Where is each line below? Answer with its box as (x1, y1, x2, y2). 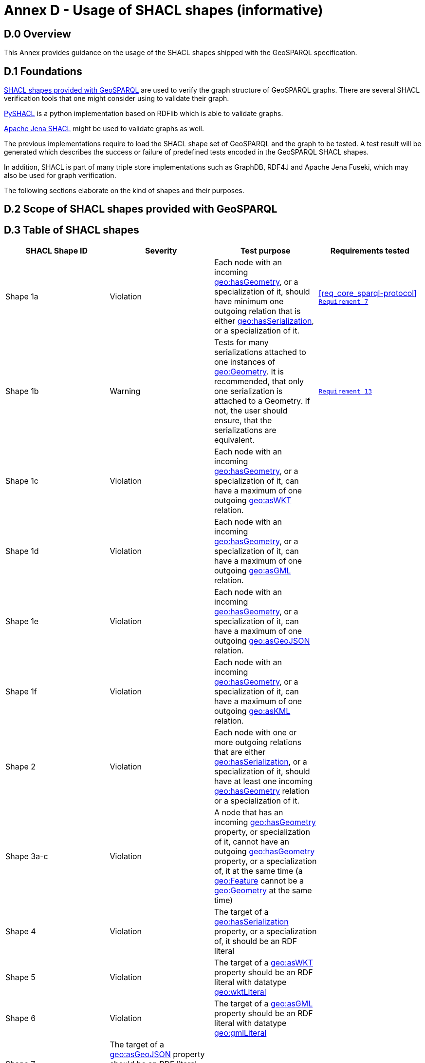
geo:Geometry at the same (214, 886, 312, 896)
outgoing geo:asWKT (214, 495, 292, 506)
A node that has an (214, 807, 283, 818)
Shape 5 (5, 972, 36, 983)
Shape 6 (5, 1013, 36, 1024)
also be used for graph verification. (4, 171, 116, 180)
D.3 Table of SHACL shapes (4, 223, 139, 236)
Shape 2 (5, 762, 36, 772)
